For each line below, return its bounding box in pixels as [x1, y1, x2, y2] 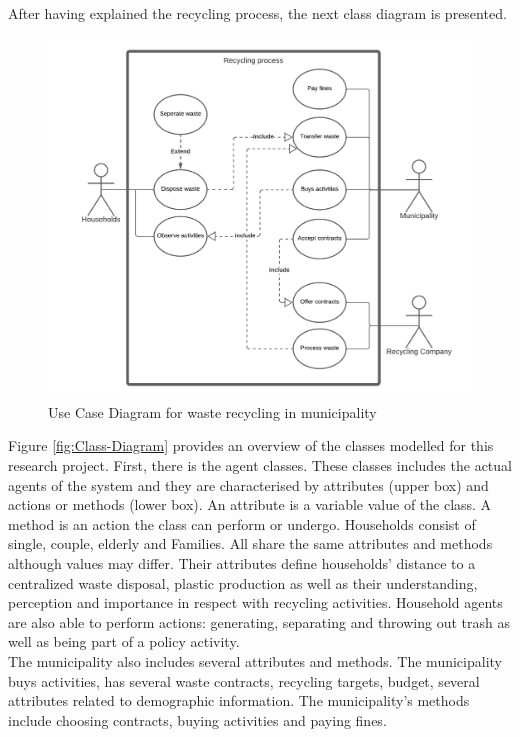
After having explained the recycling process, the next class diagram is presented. [8, 3, 507, 23]
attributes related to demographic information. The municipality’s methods [8, 690, 470, 711]
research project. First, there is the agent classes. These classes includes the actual [8, 455, 512, 476]
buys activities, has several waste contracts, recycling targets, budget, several [8, 670, 480, 691]
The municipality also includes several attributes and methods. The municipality [8, 650, 502, 671]
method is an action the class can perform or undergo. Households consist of [8, 513, 476, 534]
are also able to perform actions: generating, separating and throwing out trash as [8, 611, 510, 632]
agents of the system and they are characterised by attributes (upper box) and [8, 474, 489, 495]
